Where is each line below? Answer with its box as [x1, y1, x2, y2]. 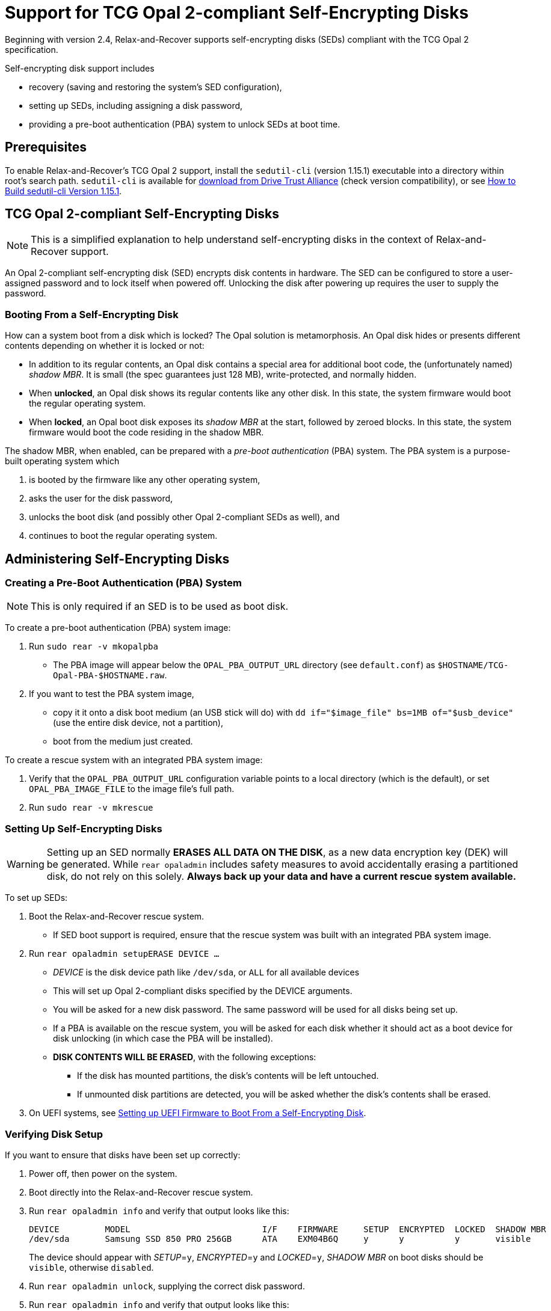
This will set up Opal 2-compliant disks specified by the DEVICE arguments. [53, 986, 352, 996]
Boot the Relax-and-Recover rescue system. [29, 911, 205, 922]
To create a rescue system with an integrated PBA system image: [5, 755, 263, 766]
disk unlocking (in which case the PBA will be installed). [53, 1033, 273, 1044]
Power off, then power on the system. [29, 1168, 177, 1179]
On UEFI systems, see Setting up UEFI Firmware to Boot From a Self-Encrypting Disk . [29, 1108, 366, 1119]
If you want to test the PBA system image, [29, 689, 194, 699]
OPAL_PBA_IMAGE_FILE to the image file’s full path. [29, 784, 235, 794]
